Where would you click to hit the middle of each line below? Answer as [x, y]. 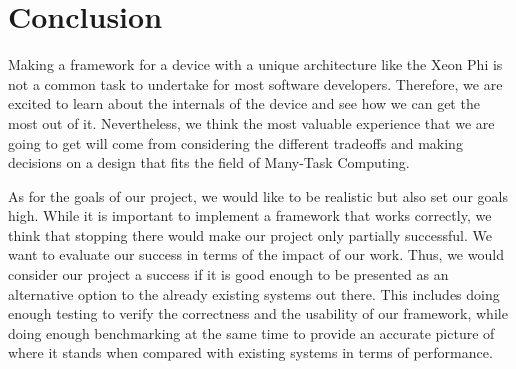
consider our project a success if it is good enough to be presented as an [228, 274]
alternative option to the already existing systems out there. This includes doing [254, 293]
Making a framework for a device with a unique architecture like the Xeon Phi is [255, 64]
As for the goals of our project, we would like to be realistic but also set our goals [258, 195]
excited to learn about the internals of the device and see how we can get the [244, 103]
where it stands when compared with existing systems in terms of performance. [250, 352]
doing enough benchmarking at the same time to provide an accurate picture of [251, 332]
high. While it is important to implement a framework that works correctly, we [250, 215]
